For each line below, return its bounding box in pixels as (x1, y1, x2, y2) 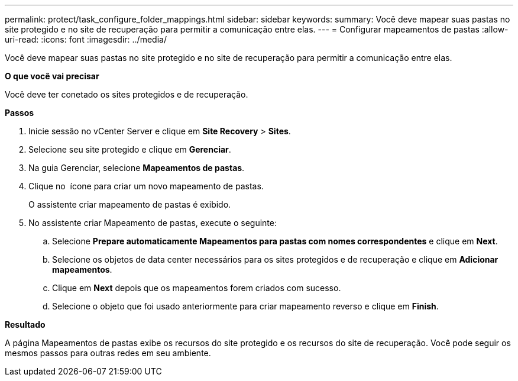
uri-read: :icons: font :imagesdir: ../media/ (5, 34, 167, 44)
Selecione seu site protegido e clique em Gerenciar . (28, 144, 231, 154)
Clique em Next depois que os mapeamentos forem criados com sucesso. (52, 283, 341, 293)
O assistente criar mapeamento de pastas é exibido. (28, 199, 231, 209)
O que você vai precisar (5, 71, 99, 81)
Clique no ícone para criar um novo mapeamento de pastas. (28, 181, 264, 191)
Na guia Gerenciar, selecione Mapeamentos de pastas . (28, 163, 245, 173)
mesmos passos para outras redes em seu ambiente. (5, 348, 211, 358)
